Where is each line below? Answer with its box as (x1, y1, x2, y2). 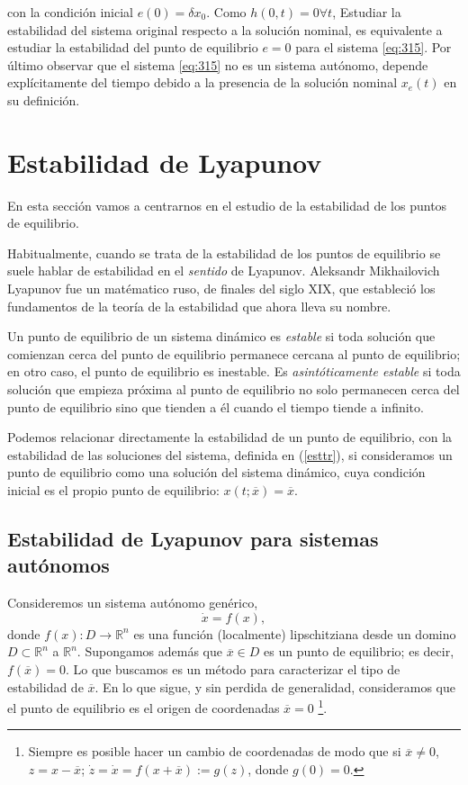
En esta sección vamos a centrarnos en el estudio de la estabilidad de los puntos (7, 195, 447, 214)
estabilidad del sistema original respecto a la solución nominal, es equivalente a (7, 20, 443, 39)
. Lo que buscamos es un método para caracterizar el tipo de (66, 659, 400, 678)
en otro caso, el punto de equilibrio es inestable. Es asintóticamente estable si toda (7, 362, 461, 381)
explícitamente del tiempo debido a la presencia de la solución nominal (7, 73, 398, 92)
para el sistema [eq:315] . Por (295, 38, 452, 57)
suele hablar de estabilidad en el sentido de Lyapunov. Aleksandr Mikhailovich (7, 261, 440, 280)
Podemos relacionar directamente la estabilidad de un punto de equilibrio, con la (7, 428, 453, 447)
